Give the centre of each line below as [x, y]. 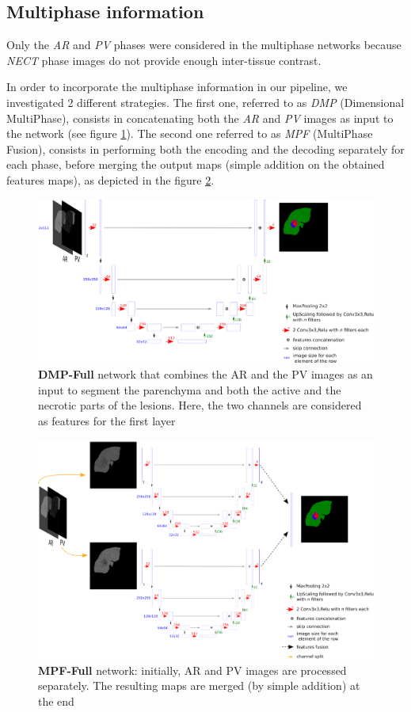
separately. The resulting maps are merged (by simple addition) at [199, 685]
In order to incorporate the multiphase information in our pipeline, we [177, 87]
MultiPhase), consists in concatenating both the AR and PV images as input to [200, 118]
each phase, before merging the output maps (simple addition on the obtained [196, 164]
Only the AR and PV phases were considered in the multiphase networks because [204, 45]
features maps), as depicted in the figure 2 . [110, 179]
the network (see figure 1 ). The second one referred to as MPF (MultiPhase [190, 133]
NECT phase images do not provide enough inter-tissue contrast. [164, 60]
